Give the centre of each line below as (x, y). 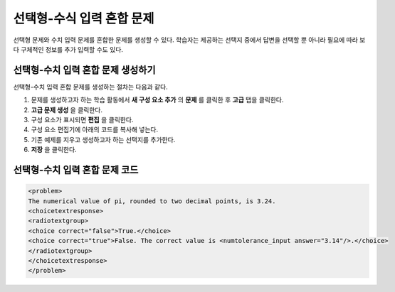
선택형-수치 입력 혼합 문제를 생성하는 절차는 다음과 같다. (91, 87)
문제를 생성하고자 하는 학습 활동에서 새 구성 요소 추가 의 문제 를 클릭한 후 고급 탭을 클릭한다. (157, 100)
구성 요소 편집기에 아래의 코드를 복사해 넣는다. (95, 130)
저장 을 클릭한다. (54, 150)
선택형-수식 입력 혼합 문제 (84, 18)
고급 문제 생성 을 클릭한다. (67, 109)
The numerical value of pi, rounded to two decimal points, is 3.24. (152, 201)
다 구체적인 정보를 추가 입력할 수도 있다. (68, 49)
